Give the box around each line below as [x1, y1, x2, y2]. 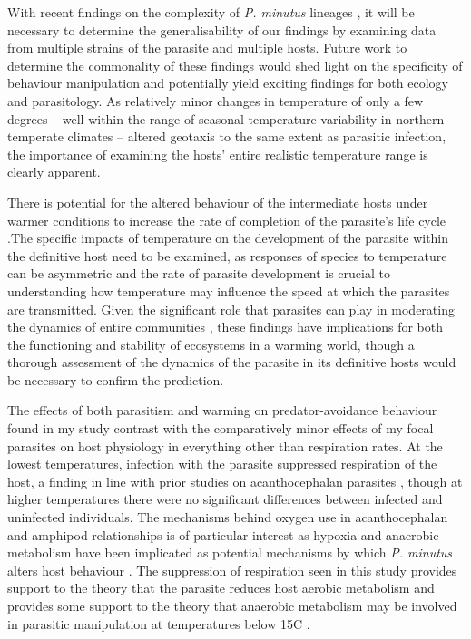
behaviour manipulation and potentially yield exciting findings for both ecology [7, 73, 448, 92]
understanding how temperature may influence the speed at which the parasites [7, 281, 450, 300]
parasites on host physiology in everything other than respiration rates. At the [7, 436, 443, 455]
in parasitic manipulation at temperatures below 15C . [7, 614, 310, 633]
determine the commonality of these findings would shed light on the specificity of [7, 55, 463, 74]
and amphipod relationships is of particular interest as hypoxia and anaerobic [7, 525, 439, 544]
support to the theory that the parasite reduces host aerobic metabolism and [7, 578, 435, 597]
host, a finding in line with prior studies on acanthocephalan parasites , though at [7, 471, 463, 490]
